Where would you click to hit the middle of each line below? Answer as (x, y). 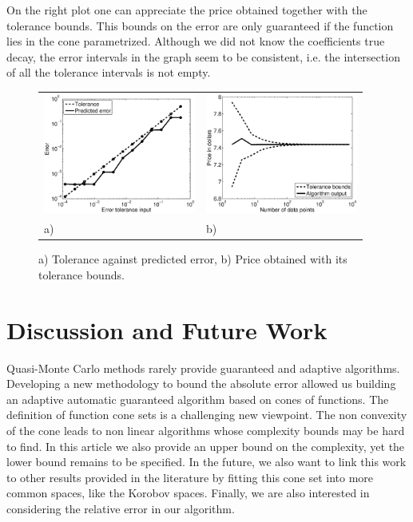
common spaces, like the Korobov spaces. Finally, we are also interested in (188, 493)
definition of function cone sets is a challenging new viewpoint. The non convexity (207, 415)
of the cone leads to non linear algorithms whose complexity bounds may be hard (206, 430)
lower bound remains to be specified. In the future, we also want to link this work (206, 462)
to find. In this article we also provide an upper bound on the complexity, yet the (206, 446)
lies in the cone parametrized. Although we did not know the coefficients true (196, 41)
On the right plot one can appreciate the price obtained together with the (187, 10)
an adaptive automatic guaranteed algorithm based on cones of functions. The (198, 399)
